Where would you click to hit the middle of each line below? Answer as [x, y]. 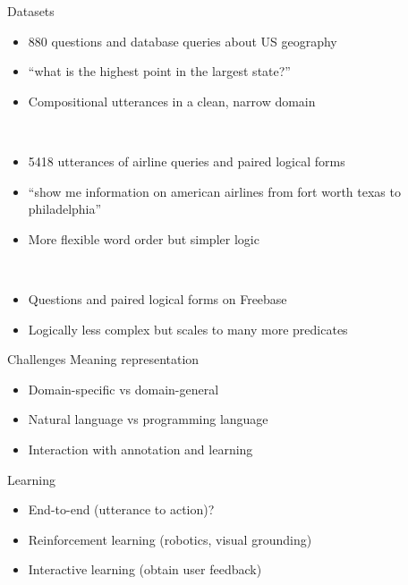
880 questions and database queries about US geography [183, 41]
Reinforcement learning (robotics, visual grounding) [170, 539]
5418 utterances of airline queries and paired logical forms [187, 161]
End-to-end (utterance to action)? [121, 509]
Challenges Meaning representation [103, 359]
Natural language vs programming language [148, 419]
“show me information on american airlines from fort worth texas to [214, 191]
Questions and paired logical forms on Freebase [157, 298]
